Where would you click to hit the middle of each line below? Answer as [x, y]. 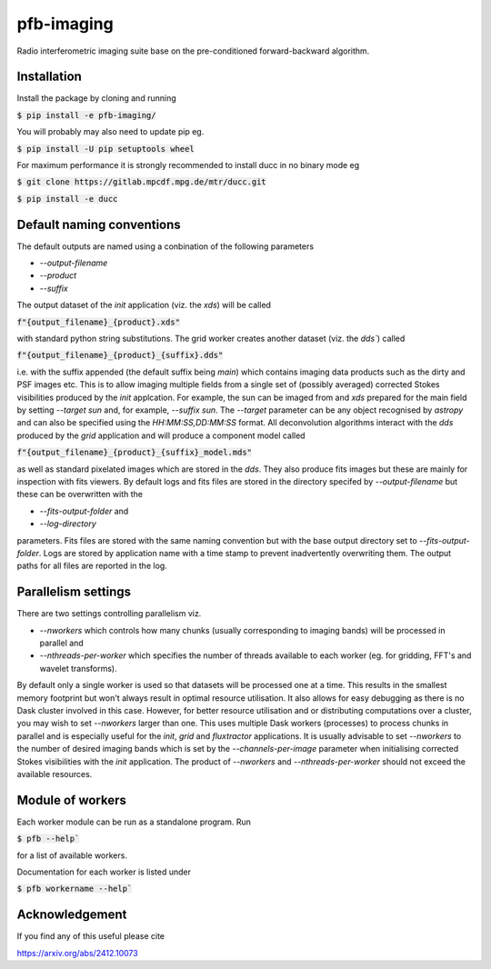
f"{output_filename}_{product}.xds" [99, 322]
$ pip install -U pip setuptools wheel [105, 149]
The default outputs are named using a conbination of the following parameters [165, 246]
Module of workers [71, 800]
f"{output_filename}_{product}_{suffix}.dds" [120, 355]
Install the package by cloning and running [96, 98]
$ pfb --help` [48, 839]
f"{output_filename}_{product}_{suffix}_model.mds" [135, 453]
